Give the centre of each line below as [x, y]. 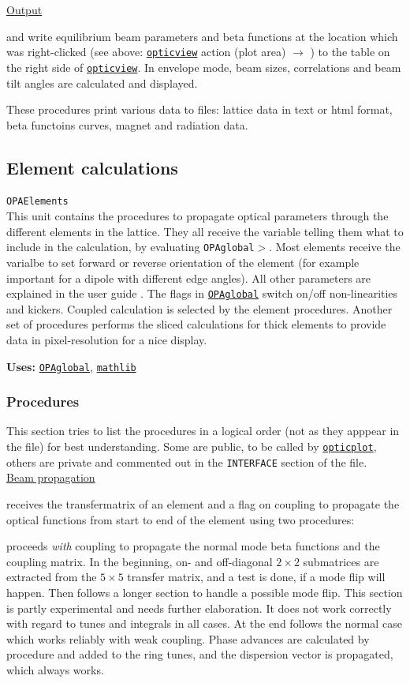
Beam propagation [51, 477]
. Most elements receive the [335, 247]
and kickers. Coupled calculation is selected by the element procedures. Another [199, 308]
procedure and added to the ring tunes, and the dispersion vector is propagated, [200, 654]
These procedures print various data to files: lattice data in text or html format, [199, 109]
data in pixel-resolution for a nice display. [107, 340]
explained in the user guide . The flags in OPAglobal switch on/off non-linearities [202, 293]
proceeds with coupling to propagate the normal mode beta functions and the [193, 546]
